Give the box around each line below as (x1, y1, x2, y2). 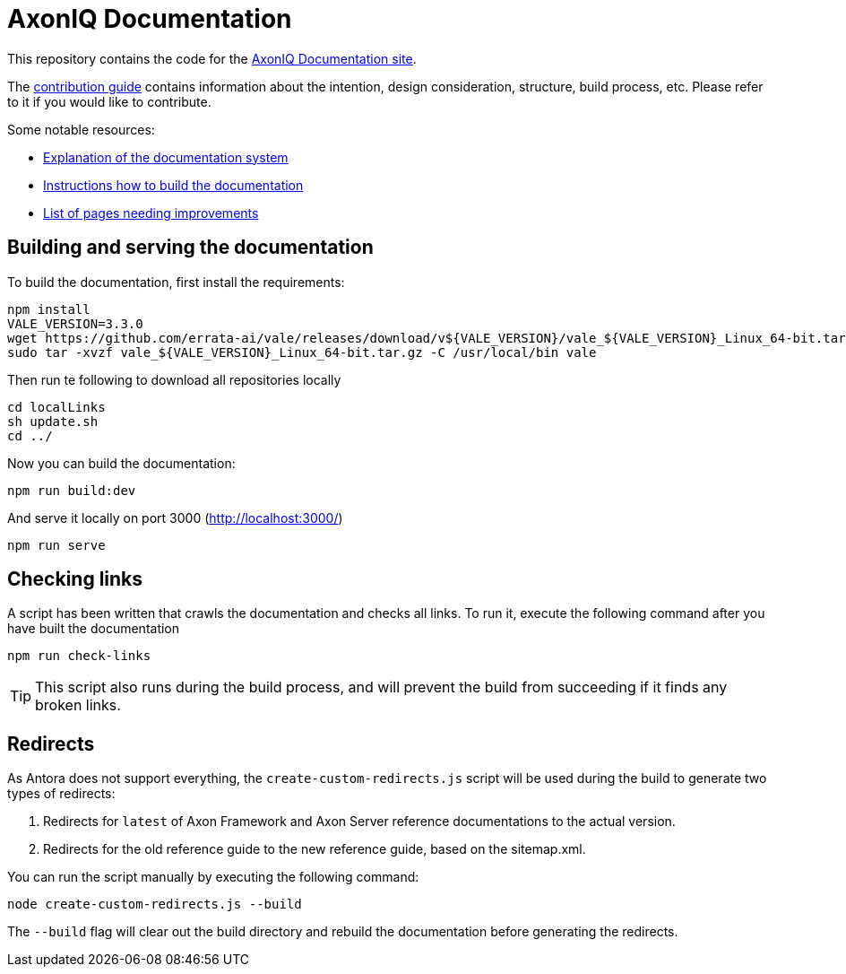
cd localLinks (7, 399, 106, 414)
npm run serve (7, 537, 106, 552)
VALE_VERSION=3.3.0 (7, 316, 143, 331)
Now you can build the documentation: (7, 455, 236, 471)
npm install (7, 301, 91, 317)
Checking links (7, 568, 143, 591)
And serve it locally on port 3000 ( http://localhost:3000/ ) (7, 509, 343, 526)
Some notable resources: (7, 121, 155, 137)
